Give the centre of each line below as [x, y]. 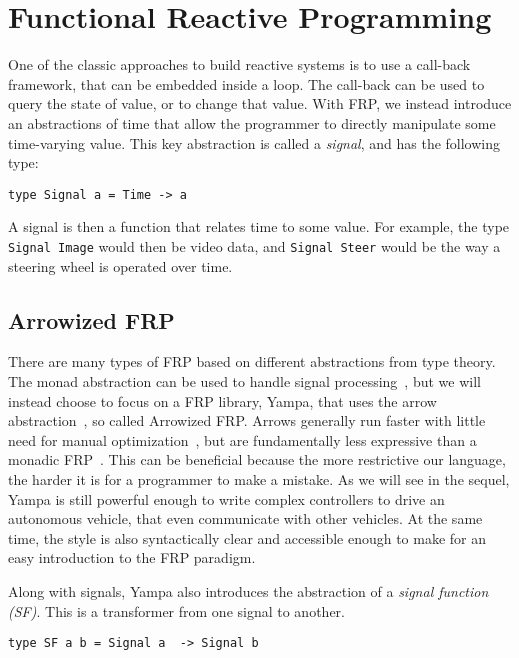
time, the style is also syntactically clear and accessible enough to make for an [247, 537]
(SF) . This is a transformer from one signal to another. [176, 610]
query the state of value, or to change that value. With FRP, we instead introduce [260, 103]
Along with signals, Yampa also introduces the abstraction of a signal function [248, 590]
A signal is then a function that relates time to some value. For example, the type [259, 226]
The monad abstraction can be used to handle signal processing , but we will [244, 380]
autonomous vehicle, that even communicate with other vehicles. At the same [245, 518]
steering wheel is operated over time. [120, 265]
